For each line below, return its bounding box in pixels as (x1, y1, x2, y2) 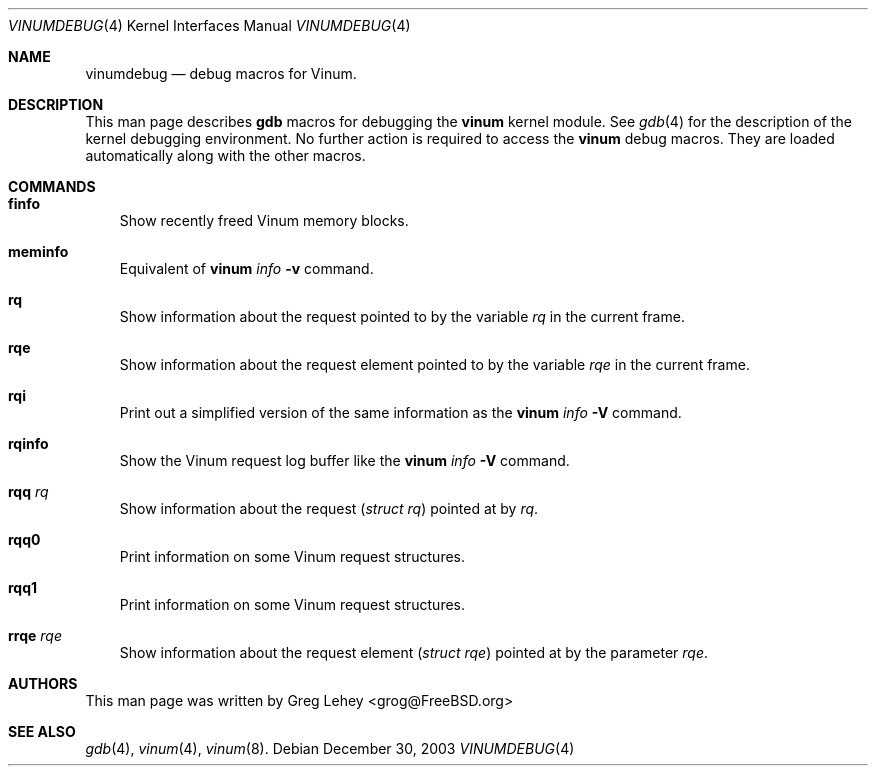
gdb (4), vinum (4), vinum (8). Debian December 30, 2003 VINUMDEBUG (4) (85, 740, 575, 757)
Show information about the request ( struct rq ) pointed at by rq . (119, 500, 539, 517)
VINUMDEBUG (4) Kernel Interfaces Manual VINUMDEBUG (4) (8, 17, 411, 34)
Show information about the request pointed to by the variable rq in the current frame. (119, 308, 685, 325)
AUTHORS (8, 675, 78, 692)
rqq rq (8, 483, 49, 500)
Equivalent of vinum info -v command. (119, 260, 374, 277)
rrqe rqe (8, 627, 62, 644)
